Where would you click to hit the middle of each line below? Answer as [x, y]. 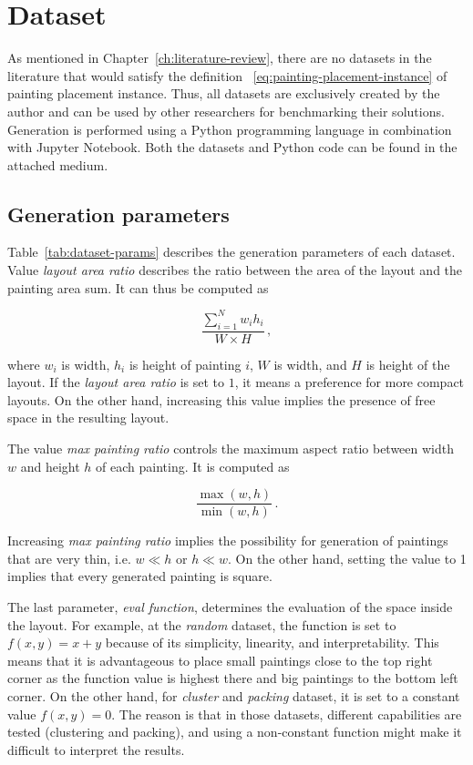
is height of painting [185, 364]
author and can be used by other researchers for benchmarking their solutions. [226, 111]
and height [50, 466]
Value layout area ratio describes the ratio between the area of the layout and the [235, 270]
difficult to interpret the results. [96, 749]
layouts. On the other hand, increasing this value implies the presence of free [221, 399]
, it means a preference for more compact [350, 382]
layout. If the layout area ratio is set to [116, 382]
